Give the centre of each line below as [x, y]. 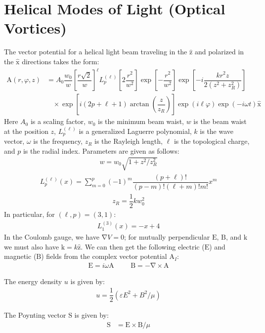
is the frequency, [58, 141]
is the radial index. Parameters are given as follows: [101, 150]
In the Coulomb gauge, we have [52, 236]
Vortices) [35, 28]
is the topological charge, [212, 141]
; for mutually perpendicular [167, 236]
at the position [26, 131]
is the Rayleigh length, [129, 141]
